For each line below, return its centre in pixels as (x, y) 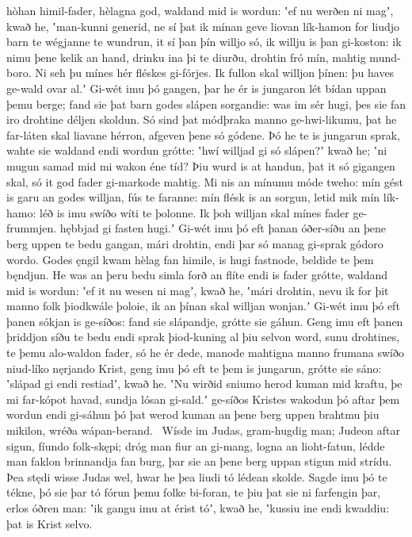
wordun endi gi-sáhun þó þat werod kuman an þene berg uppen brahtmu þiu (193, 414)
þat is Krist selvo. (50, 523)
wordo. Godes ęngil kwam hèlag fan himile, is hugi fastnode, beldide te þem (190, 259)
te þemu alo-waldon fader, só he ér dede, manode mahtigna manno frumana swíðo (205, 353)
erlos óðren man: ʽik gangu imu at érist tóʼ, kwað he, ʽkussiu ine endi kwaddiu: (198, 508)
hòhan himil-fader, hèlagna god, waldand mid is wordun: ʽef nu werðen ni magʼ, (200, 10)
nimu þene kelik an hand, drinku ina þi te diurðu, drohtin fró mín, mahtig (186, 57)
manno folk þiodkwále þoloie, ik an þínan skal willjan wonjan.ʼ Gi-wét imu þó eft (203, 306)
